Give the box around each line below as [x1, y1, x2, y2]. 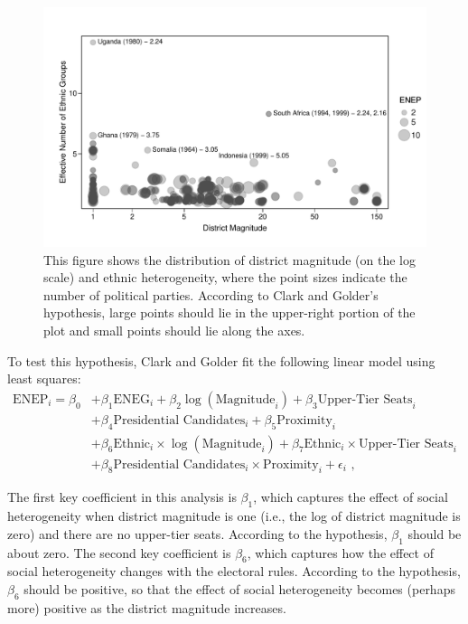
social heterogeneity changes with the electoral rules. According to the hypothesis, [7, 562, 461, 581]
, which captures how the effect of [247, 543, 434, 562]
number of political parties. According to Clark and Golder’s [43, 285, 379, 304]
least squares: [7, 369, 81, 388]
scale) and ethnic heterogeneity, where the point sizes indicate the [43, 268, 407, 287]
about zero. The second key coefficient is [7, 543, 231, 562]
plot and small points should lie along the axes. [43, 320, 305, 339]
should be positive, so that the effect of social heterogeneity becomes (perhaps [23, 580, 455, 599]
